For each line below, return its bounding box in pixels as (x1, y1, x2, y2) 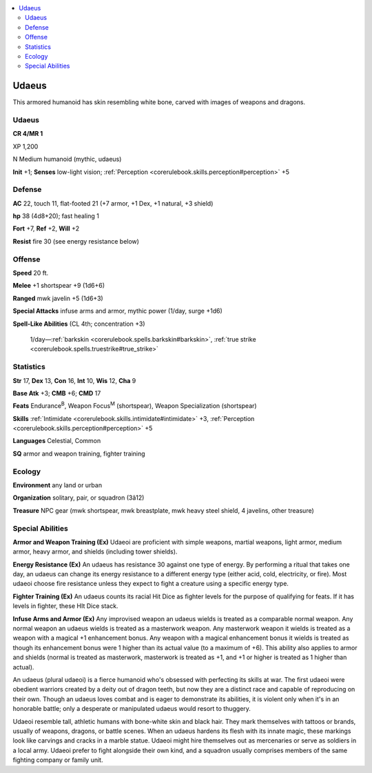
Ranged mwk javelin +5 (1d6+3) (12, 294, 103, 302)
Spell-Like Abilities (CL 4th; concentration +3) (12, 320, 145, 328)
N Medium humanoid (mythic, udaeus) (12, 155, 122, 164)
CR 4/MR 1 (12, 130, 43, 138)
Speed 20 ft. (12, 269, 49, 277)
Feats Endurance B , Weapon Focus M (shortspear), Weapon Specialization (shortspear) (12, 400, 258, 410)
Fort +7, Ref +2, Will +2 (12, 224, 79, 233)
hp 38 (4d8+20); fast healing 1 (12, 212, 99, 220)
